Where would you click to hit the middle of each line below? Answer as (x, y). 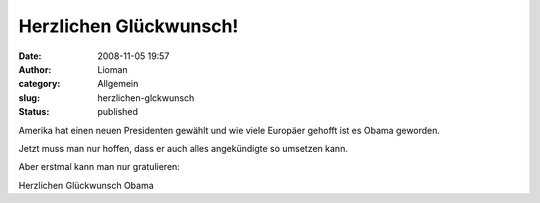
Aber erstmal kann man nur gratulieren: (99, 167)
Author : (35, 69)
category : (39, 84)
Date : (30, 56)
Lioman (113, 69)
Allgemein (118, 84)
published (118, 112)
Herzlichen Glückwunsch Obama (86, 185)
